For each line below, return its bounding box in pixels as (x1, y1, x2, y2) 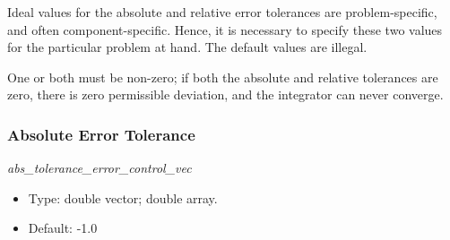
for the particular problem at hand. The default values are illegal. (7, 38, 368, 56)
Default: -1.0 (28, 219, 98, 237)
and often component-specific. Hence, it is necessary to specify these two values (7, 20, 443, 39)
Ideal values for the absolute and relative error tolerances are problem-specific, (7, 3, 437, 21)
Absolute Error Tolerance (7, 123, 195, 145)
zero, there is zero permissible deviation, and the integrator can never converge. (7, 85, 444, 104)
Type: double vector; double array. (28, 188, 218, 207)
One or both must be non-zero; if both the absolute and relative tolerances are (7, 67, 438, 86)
